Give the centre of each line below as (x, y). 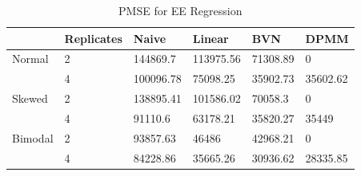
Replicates (93, 38)
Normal (30, 59)
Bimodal (33, 137)
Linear (211, 38)
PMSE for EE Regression (180, 10)
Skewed (30, 98)
